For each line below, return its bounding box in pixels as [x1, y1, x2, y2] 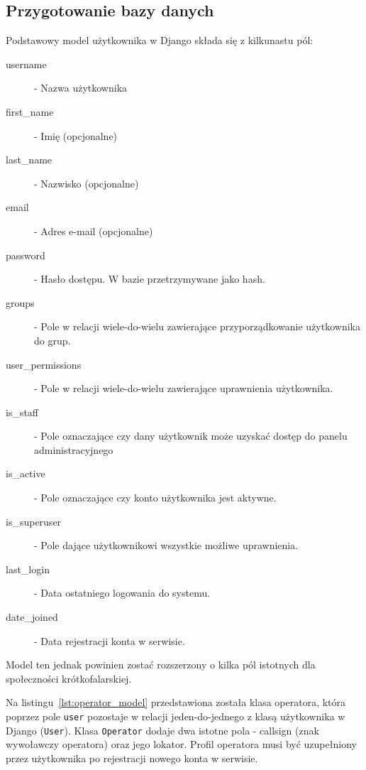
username [6, 56, 47, 71]
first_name [6, 104, 54, 119]
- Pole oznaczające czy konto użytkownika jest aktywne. [34, 490, 277, 505]
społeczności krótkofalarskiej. [6, 671, 132, 685]
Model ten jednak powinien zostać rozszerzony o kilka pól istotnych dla [6, 657, 316, 672]
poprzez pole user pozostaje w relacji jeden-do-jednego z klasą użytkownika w [6, 709, 345, 724]
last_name [6, 152, 52, 167]
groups [6, 295, 35, 310]
